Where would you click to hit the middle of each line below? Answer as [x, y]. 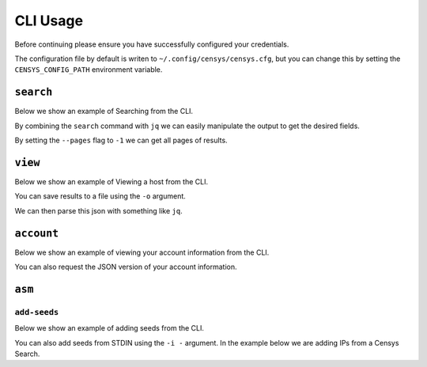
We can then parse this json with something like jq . [98, 210]
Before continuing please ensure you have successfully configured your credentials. [152, 44]
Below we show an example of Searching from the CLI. [104, 112]
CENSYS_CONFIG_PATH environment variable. [89, 70]
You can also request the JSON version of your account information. [126, 267]
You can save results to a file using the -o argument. [100, 196]
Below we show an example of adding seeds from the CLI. [110, 328]
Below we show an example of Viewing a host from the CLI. [111, 181]
